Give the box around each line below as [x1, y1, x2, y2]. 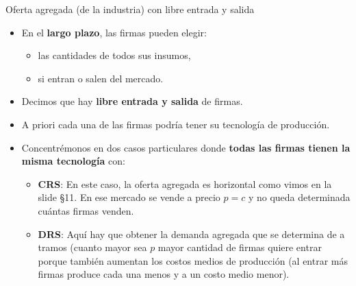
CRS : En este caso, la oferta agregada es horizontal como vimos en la [38, 176, 332, 191]
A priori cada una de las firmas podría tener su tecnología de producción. [21, 117, 330, 131]
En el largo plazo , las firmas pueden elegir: [21, 25, 207, 39]
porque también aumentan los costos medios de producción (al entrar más [38, 253, 348, 267]
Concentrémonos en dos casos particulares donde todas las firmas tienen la [21, 140, 351, 154]
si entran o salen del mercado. [38, 71, 164, 85]
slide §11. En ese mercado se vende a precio [38, 190, 220, 204]
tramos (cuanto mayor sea [38, 240, 147, 254]
